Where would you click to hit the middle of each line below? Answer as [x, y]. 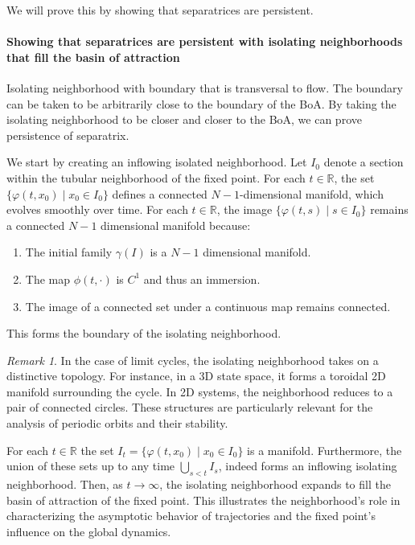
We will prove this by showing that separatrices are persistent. [160, 10]
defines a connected [160, 193]
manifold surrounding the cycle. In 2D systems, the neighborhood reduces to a [200, 391]
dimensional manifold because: [176, 225]
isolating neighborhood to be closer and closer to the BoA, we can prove [184, 119]
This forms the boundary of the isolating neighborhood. [144, 333]
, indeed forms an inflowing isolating [308, 466]
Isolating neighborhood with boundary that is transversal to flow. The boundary [205, 87]
